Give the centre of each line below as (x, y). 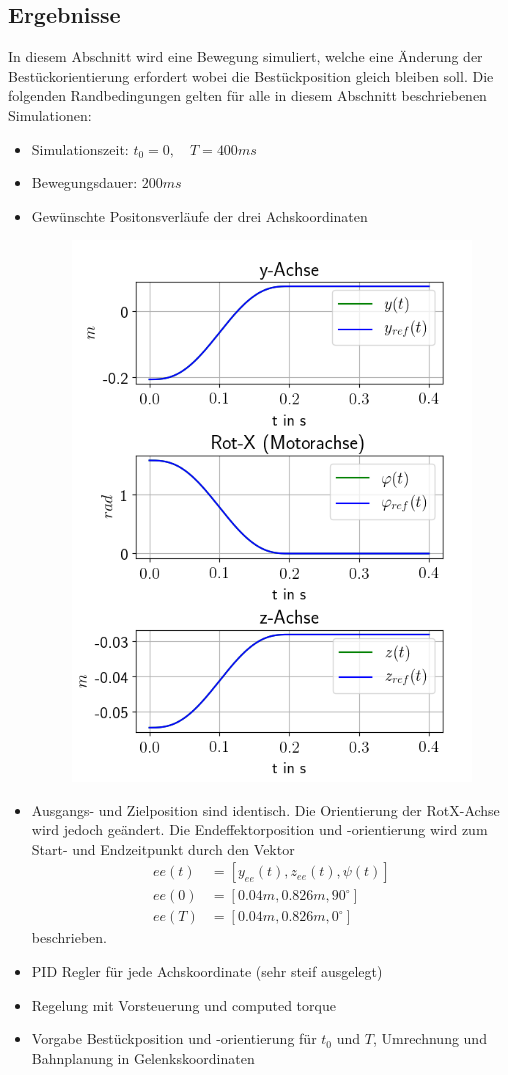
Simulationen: (50, 114)
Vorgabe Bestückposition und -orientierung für (174, 1038)
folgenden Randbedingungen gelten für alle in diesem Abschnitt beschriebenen (247, 95)
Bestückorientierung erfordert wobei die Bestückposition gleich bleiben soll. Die (251, 75)
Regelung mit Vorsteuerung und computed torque (183, 1004)
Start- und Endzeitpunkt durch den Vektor (163, 848)
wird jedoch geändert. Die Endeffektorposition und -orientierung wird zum (259, 829)
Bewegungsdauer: (84, 182)
